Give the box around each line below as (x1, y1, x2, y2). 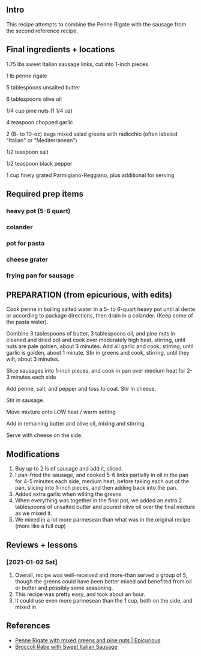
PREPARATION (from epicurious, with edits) (6, 290, 172, 300)
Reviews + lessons (6, 540, 78, 550)
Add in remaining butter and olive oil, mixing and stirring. (6, 420, 146, 427)
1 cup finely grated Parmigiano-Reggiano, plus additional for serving (6, 171, 175, 179)
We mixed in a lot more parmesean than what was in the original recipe (14, 516, 191, 523)
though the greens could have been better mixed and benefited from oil (14, 577, 192, 585)
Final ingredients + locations (6, 44, 115, 55)
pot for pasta (6, 239, 45, 247)
